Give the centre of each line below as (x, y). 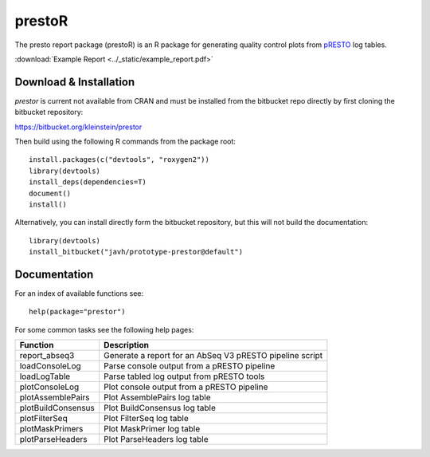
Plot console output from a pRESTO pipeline (186, 387)
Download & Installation (75, 82)
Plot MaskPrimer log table (152, 429)
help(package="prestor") (77, 312)
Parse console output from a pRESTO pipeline (190, 366)
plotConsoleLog (49, 387)
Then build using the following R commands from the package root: (125, 142)
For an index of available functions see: (79, 294)
